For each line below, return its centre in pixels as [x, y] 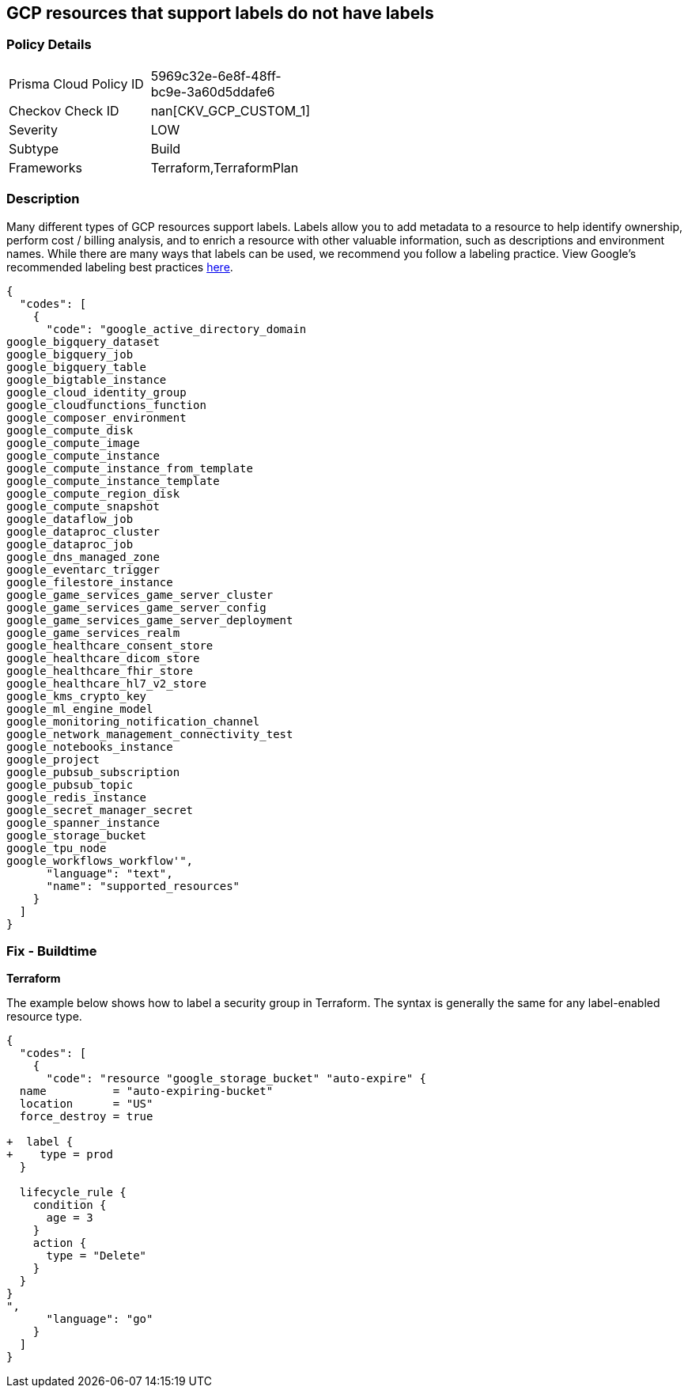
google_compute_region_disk [93, 493]
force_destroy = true [86, 1117]
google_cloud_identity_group [96, 392]
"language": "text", [110, 873]
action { [60, 1243]
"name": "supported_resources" [143, 886]
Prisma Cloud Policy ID [76, 83]
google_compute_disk [70, 430]
